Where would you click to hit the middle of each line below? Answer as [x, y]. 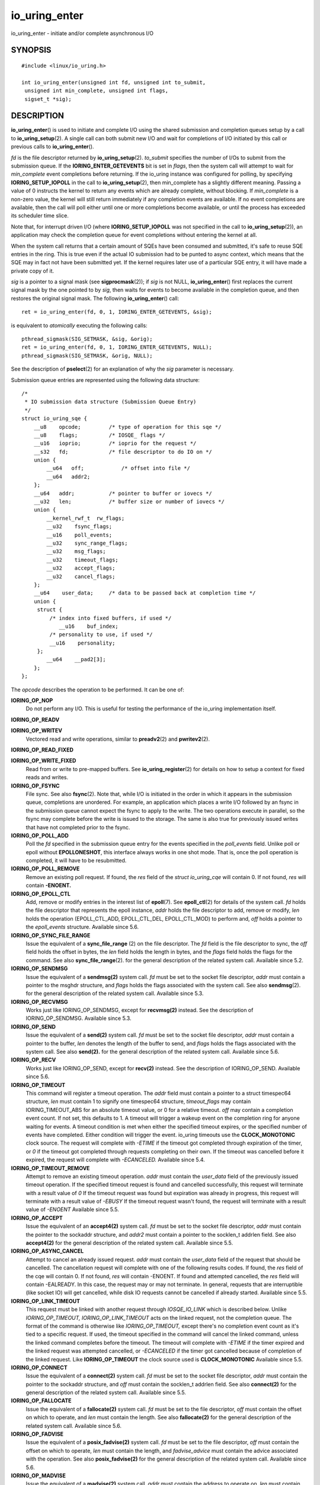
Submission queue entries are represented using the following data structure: [105, 380]
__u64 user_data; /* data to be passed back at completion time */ [145, 593]
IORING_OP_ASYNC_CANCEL [47, 1251]
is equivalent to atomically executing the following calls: [79, 325]
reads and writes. [47, 778]
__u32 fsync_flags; [79, 527]
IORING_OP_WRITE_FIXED [44, 761]
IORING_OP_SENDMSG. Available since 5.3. [79, 1018]
